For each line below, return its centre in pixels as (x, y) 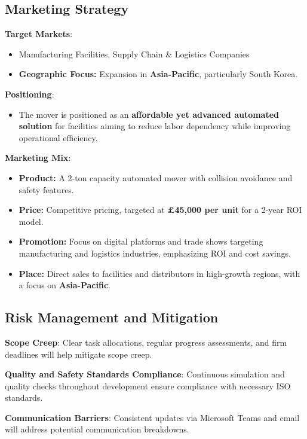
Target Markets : (39, 34)
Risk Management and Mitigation (112, 317)
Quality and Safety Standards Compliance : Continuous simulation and (145, 374)
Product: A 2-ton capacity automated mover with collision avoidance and (156, 177)
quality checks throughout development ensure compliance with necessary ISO (148, 385)
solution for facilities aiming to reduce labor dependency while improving (155, 126)
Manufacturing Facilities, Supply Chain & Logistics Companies (134, 54)
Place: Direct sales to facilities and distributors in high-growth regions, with (159, 273)
